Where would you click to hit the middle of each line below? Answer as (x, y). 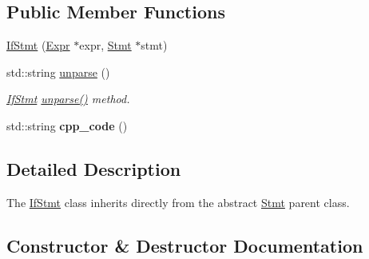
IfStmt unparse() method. (68, 99)
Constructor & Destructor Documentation (185, 245)
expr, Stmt (105, 45)
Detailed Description (94, 168)
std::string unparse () (58, 72)
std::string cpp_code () (67, 125)
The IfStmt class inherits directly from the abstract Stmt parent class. (178, 202)
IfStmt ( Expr (38, 45)
